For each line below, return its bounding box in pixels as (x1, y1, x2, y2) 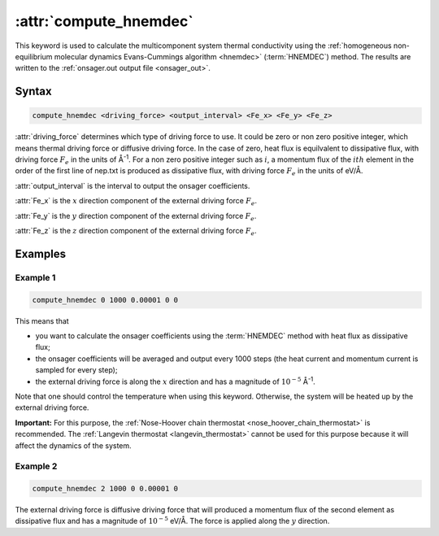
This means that (15, 316, 69, 325)
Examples (15, 246, 67, 260)
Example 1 (15, 272, 56, 283)
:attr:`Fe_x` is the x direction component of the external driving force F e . (15, 196, 258, 207)
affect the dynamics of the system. (15, 440, 132, 451)
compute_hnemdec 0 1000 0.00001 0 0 (32, 295, 179, 304)
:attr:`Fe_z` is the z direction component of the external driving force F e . (15, 226, 258, 237)
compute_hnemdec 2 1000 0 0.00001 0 (32, 484, 179, 494)
